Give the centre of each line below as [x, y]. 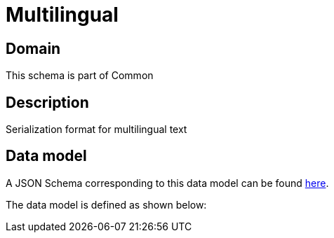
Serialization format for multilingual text [96, 129]
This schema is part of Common [80, 76]
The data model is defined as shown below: [106, 204]
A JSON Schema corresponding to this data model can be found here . [167, 183]
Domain [33, 48]
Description [47, 102]
